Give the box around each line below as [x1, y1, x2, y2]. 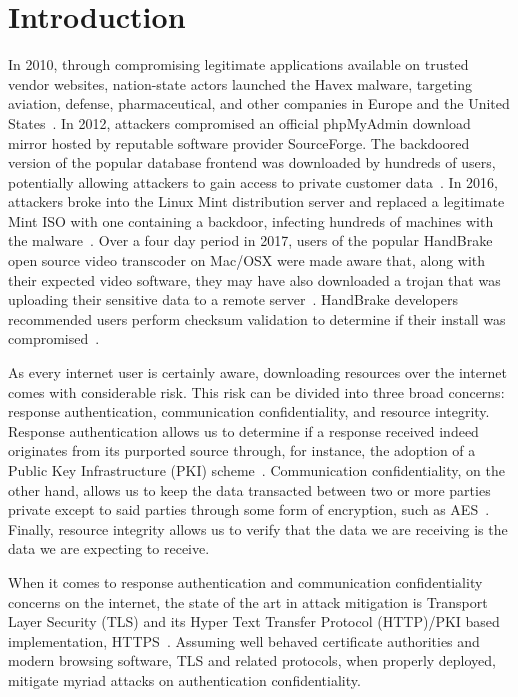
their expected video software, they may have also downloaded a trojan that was [8, 269, 501, 290]
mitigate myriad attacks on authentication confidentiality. [8, 669, 361, 690]
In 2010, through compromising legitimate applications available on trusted [8, 54, 469, 75]
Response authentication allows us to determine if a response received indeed [8, 420, 479, 441]
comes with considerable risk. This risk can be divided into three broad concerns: [8, 381, 505, 402]
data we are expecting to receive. [8, 538, 210, 559]
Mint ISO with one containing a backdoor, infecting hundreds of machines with [8, 210, 494, 231]
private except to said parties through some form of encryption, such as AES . [8, 499, 490, 520]
